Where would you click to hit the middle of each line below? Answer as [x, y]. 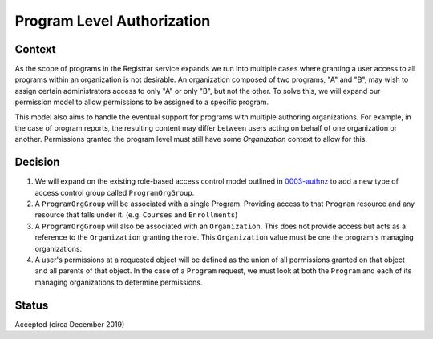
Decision [37, 162]
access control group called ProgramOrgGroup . [115, 192]
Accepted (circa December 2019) [70, 324]
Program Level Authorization [113, 21]
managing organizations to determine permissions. [119, 282]
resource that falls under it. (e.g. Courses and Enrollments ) [136, 215]
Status [32, 305]
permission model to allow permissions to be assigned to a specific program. [142, 102]
